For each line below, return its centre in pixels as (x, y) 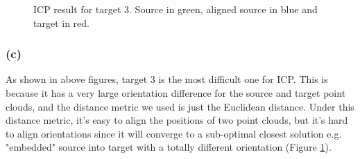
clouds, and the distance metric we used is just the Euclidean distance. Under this (180, 106)
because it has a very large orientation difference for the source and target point (176, 93)
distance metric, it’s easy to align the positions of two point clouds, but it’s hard (177, 120)
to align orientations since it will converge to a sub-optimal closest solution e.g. (174, 133)
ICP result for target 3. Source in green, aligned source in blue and (175, 9)
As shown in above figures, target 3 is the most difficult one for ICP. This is (167, 79)
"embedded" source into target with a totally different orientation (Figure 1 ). (169, 147)
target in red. (61, 22)
